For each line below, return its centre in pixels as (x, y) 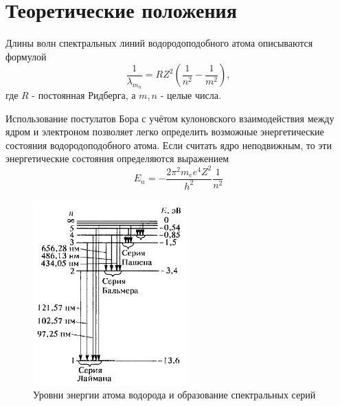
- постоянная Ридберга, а (84, 95)
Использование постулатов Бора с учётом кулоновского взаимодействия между (170, 118)
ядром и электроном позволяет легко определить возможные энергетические (165, 132)
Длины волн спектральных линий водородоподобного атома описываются (159, 43)
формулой (26, 56)
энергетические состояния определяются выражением (117, 158)
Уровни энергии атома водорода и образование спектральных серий (174, 395)
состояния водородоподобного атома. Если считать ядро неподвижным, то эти (169, 145)
